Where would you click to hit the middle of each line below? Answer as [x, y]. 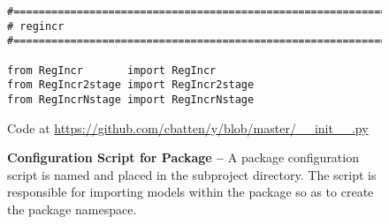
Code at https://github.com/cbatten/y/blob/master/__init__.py [188, 127]
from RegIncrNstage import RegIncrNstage [131, 99]
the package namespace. [72, 209]
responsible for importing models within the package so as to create [191, 192]
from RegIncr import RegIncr [112, 70]
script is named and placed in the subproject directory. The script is [192, 174]
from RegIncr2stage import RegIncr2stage [131, 85]
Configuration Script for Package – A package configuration [183, 157]
